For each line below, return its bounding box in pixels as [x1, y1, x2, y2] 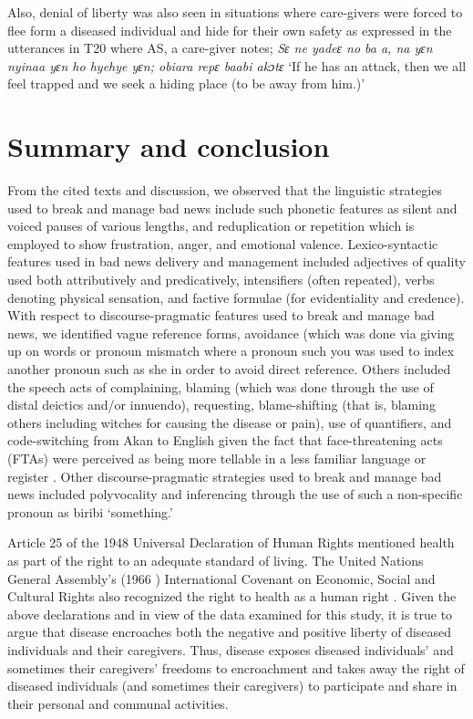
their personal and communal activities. [7, 693, 229, 713]
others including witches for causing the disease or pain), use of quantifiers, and [7, 412, 452, 432]
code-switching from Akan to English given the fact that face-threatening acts [7, 431, 443, 450]
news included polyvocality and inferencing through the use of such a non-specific [7, 485, 463, 504]
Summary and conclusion [7, 128, 330, 165]
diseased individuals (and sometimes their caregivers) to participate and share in [7, 676, 458, 695]
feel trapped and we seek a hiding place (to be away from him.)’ [7, 74, 365, 93]
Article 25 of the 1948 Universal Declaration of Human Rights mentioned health [7, 533, 455, 552]
